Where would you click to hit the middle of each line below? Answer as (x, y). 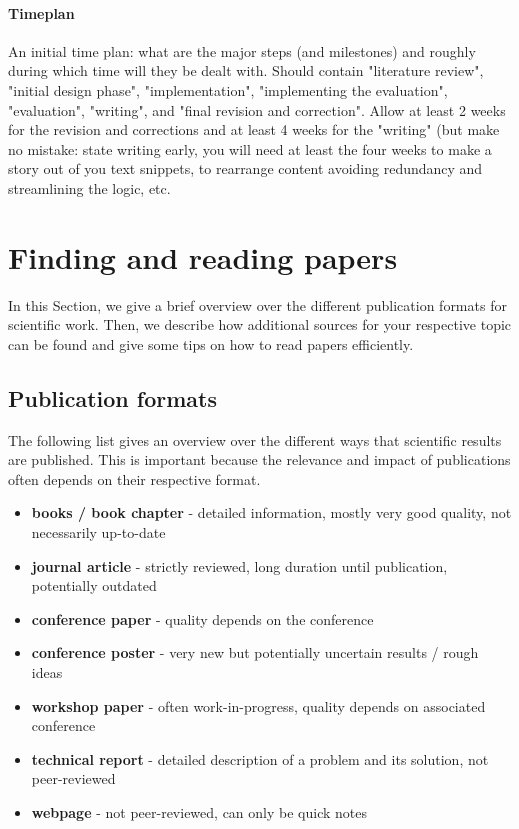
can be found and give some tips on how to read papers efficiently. (211, 343)
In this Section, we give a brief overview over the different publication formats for (257, 304)
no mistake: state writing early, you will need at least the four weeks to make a (250, 148)
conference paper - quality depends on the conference (202, 618)
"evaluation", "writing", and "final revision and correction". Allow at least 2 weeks (257, 109)
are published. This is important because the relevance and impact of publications (259, 459)
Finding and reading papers (203, 256)
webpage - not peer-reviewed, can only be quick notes (199, 811)
